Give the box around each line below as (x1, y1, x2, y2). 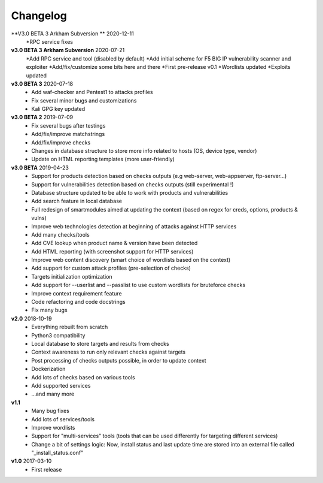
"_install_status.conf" (31, 449, 84, 457)
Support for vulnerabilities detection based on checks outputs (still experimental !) (31, 180, 234, 188)
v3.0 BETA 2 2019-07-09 (11, 114, 74, 121)
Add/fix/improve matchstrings (31, 131, 105, 138)
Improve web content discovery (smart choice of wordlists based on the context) (31, 256, 231, 264)
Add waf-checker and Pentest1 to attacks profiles (31, 89, 153, 96)
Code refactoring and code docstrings (31, 298, 126, 306)
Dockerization (31, 366, 66, 373)
